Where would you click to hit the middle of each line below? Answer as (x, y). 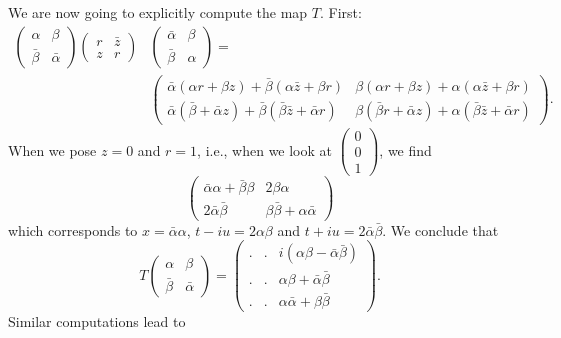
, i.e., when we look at (265, 149)
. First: (340, 12)
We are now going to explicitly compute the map (158, 12)
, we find (405, 149)
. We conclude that (440, 229)
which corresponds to (73, 229)
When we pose (52, 149)
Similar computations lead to (97, 320)
